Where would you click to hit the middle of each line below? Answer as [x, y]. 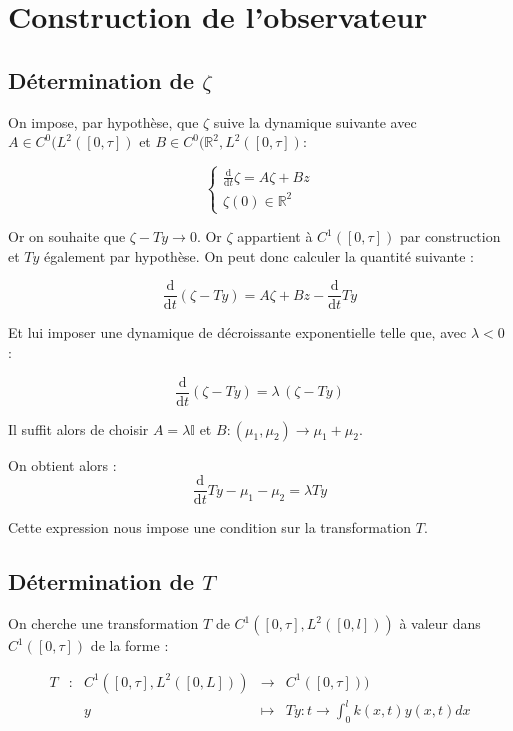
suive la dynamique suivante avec [315, 121]
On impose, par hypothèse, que [103, 121]
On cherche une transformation [103, 623]
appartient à [275, 236]
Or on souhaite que [67, 236]
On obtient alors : [62, 464]
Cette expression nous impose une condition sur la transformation [210, 527]
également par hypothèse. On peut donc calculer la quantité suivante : [259, 255]
